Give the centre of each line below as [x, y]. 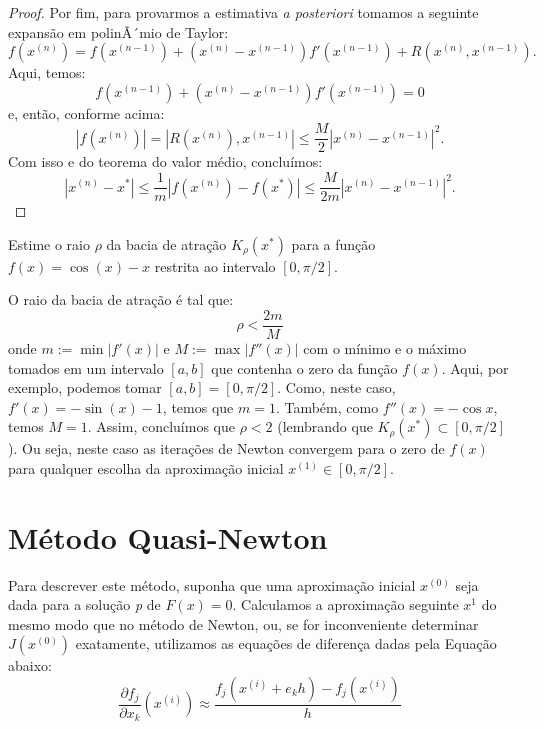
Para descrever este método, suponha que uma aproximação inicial [212, 584]
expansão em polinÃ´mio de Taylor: [118, 31]
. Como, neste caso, [336, 387]
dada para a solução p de [84, 604]
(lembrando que [325, 426]
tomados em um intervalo [86, 367]
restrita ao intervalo [215, 265]
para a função [333, 243]
